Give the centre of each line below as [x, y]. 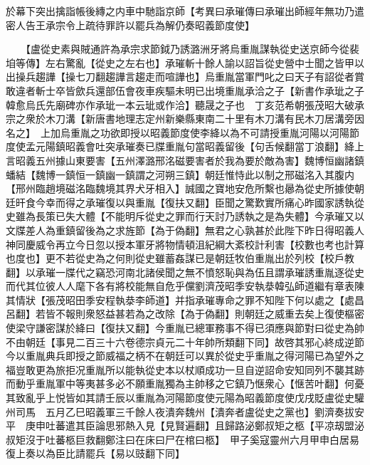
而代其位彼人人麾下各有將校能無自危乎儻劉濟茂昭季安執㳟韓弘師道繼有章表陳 [185, 286]
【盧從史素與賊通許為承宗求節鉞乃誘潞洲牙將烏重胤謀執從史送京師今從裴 [192, 49]
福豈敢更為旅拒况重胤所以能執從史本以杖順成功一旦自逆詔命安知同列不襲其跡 [185, 369]
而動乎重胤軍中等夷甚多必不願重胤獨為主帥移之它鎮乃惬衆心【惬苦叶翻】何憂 [185, 383]
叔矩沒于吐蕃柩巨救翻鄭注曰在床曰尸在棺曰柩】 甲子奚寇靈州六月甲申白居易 [183, 439]
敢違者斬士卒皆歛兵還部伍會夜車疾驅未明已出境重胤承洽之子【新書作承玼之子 [185, 90]
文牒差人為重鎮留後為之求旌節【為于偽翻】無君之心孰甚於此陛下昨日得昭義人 [185, 230]
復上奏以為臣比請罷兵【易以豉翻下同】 [95, 453]
